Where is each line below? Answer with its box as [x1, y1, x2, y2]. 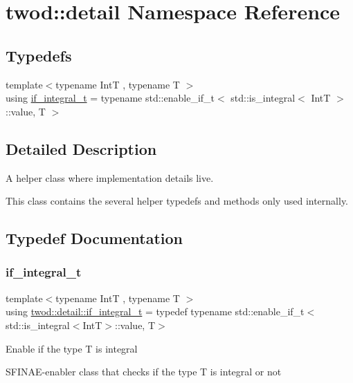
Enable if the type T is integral [6, 341, 138, 355]
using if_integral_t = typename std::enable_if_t [6, 91, 215, 105]
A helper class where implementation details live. [6, 170, 214, 185]
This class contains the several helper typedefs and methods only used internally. [6, 194, 349, 208]
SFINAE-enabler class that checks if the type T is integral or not [6, 364, 282, 379]
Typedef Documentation [6, 227, 183, 249]
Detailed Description [6, 138, 157, 159]
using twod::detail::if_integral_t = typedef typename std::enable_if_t [6, 304, 305, 319]
